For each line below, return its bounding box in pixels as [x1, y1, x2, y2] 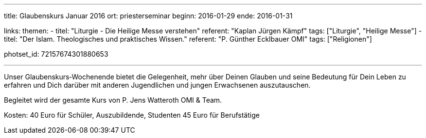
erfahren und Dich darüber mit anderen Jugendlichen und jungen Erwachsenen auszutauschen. [4, 81, 311, 89]
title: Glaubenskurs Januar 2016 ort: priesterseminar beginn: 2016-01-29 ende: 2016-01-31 [4, 12, 293, 20]
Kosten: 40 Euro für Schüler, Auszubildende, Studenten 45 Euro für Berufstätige [4, 111, 260, 119]
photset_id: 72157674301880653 [4, 50, 108, 58]
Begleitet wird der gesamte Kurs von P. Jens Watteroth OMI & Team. [4, 96, 222, 104]
